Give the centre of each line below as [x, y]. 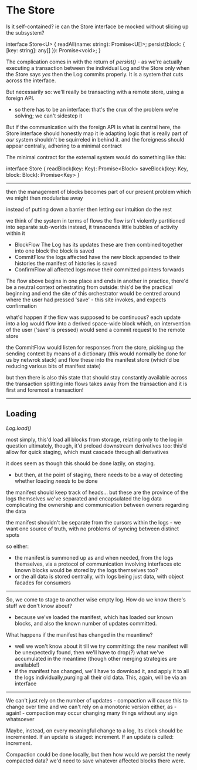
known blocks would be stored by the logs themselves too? [86, 570]
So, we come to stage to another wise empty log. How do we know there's [96, 599]
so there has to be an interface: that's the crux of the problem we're [96, 109]
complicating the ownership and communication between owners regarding [98, 505]
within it [16, 233]
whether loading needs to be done [56, 481]
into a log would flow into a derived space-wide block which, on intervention [98, 323]
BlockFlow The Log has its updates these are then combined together [98, 244]
